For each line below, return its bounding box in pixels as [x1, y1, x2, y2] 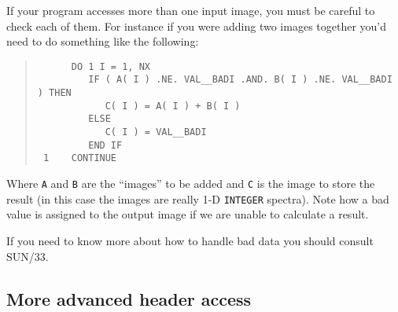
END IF [88, 139, 123, 151]
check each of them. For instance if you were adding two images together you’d [6, 17, 387, 34]
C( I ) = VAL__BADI [105, 127, 207, 138]
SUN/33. [6, 248, 49, 264]
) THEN [37, 87, 72, 99]
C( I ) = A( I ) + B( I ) [105, 100, 241, 112]
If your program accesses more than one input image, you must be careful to [6, 2, 375, 18]
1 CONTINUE [42, 152, 117, 164]
